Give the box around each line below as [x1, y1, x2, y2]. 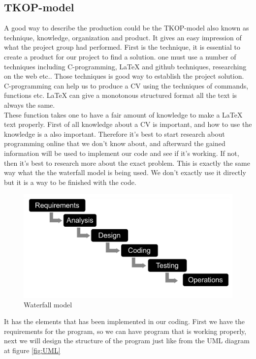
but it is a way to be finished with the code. [4, 177, 136, 187]
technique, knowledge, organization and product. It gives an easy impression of [4, 32, 242, 42]
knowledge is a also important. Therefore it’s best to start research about [4, 128, 225, 139]
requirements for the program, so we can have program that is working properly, [4, 326, 247, 336]
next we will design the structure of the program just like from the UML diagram [4, 335, 250, 346]
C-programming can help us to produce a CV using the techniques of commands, [4, 80, 249, 90]
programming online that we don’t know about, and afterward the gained [4, 138, 225, 149]
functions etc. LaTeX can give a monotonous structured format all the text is [4, 90, 237, 100]
